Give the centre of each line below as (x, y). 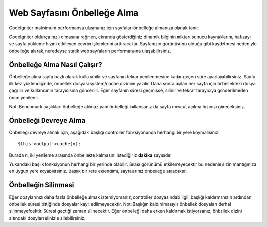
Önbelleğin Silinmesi (42, 185)
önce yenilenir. (24, 97)
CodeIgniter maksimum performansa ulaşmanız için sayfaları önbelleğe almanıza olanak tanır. (104, 28)
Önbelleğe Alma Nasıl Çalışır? (56, 65)
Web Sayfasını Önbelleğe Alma (74, 13)
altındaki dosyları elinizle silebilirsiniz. (47, 218)
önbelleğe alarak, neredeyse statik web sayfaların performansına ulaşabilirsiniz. (90, 51)
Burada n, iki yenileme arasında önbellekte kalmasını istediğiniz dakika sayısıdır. (90, 155)
